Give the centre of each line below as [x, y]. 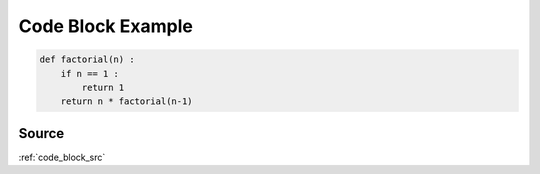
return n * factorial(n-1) [127, 101]
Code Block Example [106, 26]
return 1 [103, 87]
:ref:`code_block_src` [62, 157]
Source [41, 133]
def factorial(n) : [87, 59]
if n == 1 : [90, 73]
